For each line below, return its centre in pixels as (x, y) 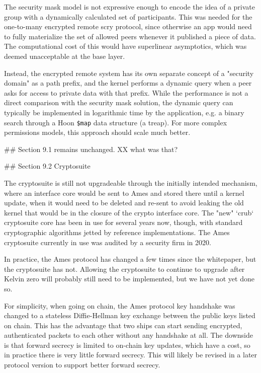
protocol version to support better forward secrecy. (82, 365)
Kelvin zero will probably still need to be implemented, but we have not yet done (129, 279)
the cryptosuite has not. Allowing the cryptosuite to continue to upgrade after (124, 269)
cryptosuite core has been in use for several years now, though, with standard (123, 222)
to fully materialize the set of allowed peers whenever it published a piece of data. (130, 36)
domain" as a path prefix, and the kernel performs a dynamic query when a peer (128, 83)
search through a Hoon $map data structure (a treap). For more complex (116, 122)
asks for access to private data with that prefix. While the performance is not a (126, 92)
